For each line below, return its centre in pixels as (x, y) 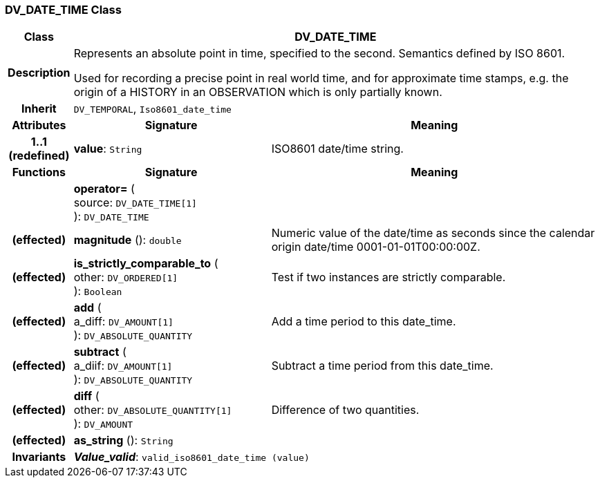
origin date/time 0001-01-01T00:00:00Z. (376, 247)
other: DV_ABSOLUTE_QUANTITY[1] (153, 410)
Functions (39, 172)
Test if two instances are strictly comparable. (388, 277)
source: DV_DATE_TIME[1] (135, 203)
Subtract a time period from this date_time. (382, 366)
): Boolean (98, 291)
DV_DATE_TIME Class (63, 10)
